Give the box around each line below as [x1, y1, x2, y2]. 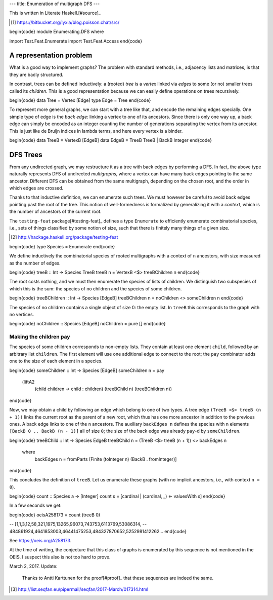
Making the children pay [9, 333, 70, 341]
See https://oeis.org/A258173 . [9, 538, 72, 544]
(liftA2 [22, 379, 35, 385]
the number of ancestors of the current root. [9, 208, 102, 215]
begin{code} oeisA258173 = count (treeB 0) [9, 512, 101, 518]
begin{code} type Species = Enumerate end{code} [9, 243, 115, 249]
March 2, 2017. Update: [9, 563, 58, 570]
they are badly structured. [9, 71, 64, 78]
